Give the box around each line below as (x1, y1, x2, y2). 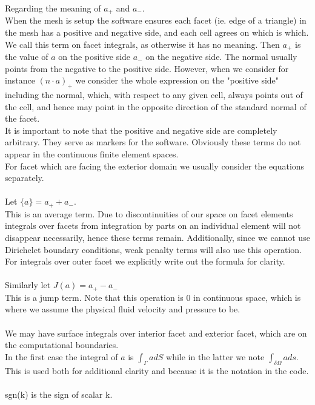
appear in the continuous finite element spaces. (5, 148, 179, 160)
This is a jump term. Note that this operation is (5, 291, 184, 303)
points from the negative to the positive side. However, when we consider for (5, 62, 289, 74)
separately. (5, 171, 44, 184)
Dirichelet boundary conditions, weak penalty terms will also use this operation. (5, 243, 302, 255)
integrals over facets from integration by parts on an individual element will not (5, 219, 301, 232)
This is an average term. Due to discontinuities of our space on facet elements (5, 207, 293, 220)
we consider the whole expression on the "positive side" (75, 74, 279, 87)
